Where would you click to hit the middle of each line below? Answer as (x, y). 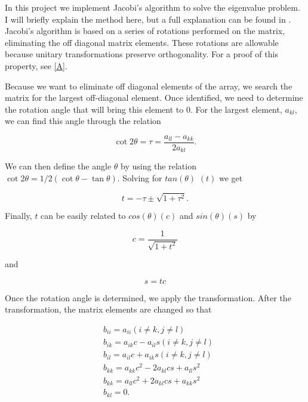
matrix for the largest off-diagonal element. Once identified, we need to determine (154, 98)
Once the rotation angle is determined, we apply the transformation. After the (148, 297)
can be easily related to (83, 216)
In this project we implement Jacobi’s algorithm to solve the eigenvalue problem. (153, 7)
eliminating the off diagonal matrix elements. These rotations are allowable (142, 42)
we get (231, 178)
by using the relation (158, 166)
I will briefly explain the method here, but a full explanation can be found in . (148, 19)
